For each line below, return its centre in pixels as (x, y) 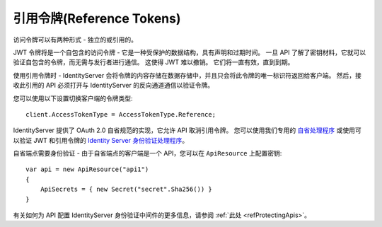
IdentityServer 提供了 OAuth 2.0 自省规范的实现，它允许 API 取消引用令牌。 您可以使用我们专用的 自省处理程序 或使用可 (187, 130)
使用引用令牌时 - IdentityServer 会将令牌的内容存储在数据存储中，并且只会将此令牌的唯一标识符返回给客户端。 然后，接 (187, 75)
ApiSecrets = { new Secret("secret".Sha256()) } (126, 190)
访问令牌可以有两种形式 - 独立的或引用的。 (75, 40)
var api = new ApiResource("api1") (87, 169)
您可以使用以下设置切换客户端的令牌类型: (73, 98)
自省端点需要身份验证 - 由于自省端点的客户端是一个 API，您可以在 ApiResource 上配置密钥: (147, 153)
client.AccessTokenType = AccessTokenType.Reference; (121, 114)
